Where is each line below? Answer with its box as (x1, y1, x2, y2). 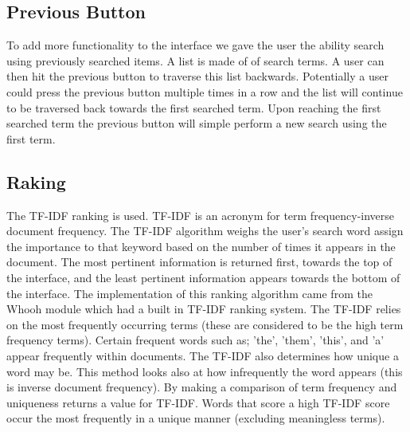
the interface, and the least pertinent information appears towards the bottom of (6, 269, 400, 285)
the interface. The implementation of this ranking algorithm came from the (6, 285, 373, 301)
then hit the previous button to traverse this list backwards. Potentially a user (6, 68, 389, 84)
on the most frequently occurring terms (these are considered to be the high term (6, 316, 404, 332)
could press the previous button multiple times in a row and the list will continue (6, 83, 403, 100)
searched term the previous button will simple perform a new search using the (6, 115, 387, 132)
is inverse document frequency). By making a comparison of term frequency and (6, 379, 397, 395)
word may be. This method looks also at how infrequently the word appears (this (6, 363, 403, 379)
